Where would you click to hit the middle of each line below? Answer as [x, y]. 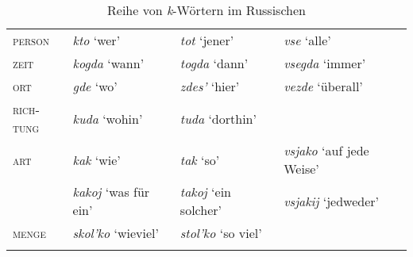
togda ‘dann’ [214, 63]
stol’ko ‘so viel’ [221, 233]
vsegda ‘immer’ [325, 63]
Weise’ [301, 169]
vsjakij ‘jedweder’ [332, 201]
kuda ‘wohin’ [108, 118]
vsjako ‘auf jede [326, 150]
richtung [26, 118]
